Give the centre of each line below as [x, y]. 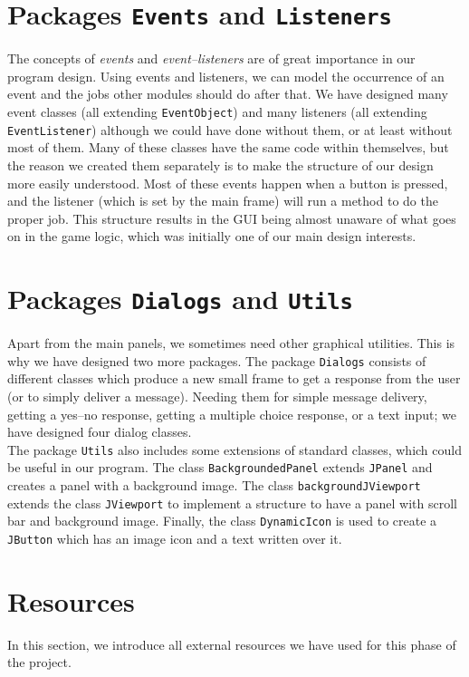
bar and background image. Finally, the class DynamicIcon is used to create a [222, 521]
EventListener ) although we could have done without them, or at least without [230, 129]
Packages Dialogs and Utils [180, 299]
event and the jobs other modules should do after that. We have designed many [228, 94]
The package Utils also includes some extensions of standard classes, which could [234, 449]
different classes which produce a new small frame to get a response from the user [234, 378]
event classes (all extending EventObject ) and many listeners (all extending [217, 112]
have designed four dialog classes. [100, 432]
